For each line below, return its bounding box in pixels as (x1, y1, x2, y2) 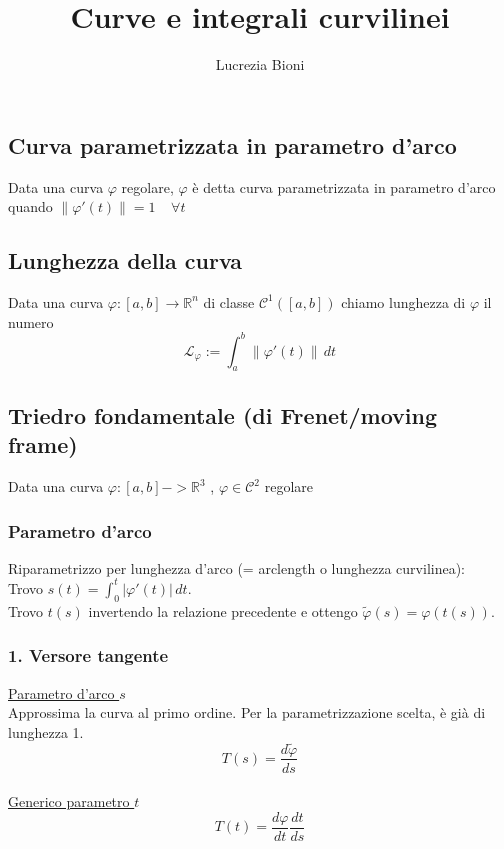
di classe (203, 291, 255, 312)
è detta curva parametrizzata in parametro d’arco (192, 176, 496, 197)
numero (8, 311, 54, 332)
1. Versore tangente (8, 643, 169, 668)
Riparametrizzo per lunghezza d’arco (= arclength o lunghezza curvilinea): (8, 557, 466, 578)
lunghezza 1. (8, 721, 84, 742)
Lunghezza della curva (8, 245, 243, 276)
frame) (8, 429, 78, 460)
